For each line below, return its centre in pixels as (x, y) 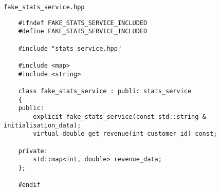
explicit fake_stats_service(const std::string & (120, 116)
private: (33, 151)
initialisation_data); (42, 125)
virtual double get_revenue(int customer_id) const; (125, 134)
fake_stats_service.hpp (44, 7)
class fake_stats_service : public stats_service (105, 91)
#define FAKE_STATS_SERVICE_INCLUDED (83, 31)
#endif (29, 185)
